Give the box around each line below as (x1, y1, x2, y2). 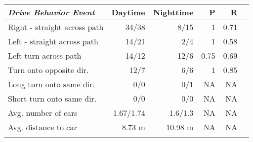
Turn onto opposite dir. (8, 64, 89, 75)
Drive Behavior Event (8, 6, 95, 18)
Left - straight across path (8, 35, 98, 47)
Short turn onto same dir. (8, 93, 97, 104)
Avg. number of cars (8, 107, 78, 118)
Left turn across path (8, 50, 82, 61)
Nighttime (153, 6, 194, 18)
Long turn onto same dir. (8, 78, 95, 90)
